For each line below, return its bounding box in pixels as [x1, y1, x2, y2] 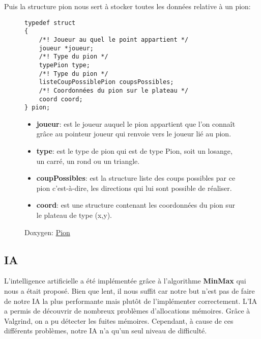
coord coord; [39, 95, 83, 103]
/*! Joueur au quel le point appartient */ [39, 36, 189, 43]
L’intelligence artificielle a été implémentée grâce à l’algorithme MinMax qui [4, 275, 246, 286]
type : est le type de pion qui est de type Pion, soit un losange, [36, 146, 233, 156]
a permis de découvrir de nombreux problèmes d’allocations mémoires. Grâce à [4, 305, 250, 316]
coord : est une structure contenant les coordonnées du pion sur [36, 200, 236, 210]
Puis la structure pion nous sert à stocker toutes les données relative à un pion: [4, 1, 251, 11]
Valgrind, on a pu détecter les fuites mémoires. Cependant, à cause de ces [4, 315, 234, 326]
